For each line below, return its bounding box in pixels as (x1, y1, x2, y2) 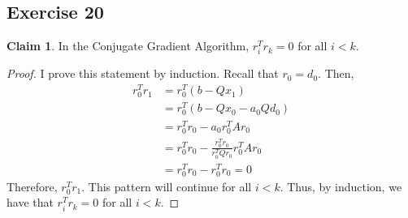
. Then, (318, 65, 354, 82)
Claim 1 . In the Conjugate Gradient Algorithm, (7, 37, 250, 54)
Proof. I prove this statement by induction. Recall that (7, 65, 279, 82)
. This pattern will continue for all (81, 177, 252, 194)
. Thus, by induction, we (280, 177, 402, 194)
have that (7, 194, 54, 211)
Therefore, (7, 177, 58, 194)
